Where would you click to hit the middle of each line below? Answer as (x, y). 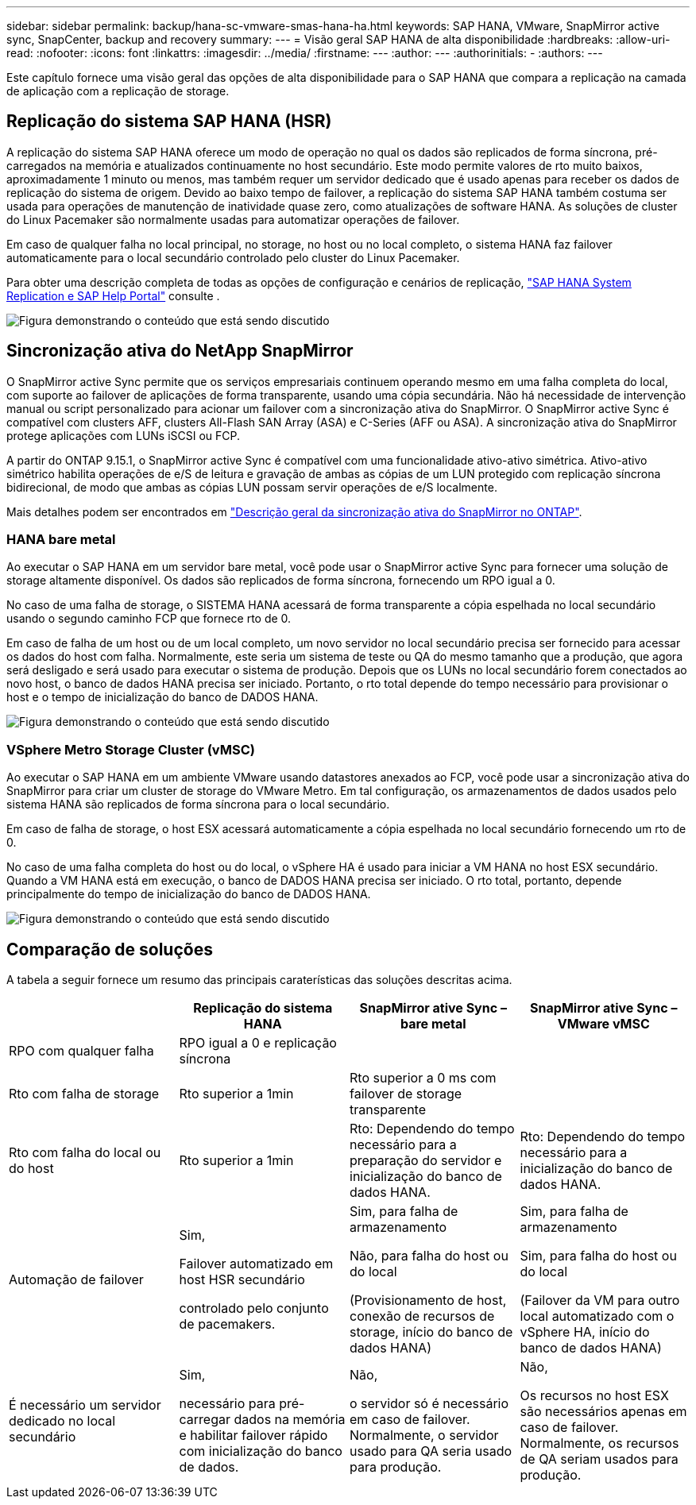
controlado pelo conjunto (254, 1308)
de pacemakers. (227, 1324)
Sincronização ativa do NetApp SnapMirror (180, 351)
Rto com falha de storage (84, 1094)
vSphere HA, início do (585, 1332)
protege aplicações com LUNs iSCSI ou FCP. (124, 435)
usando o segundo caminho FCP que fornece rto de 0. (149, 619)
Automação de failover (76, 1280)
